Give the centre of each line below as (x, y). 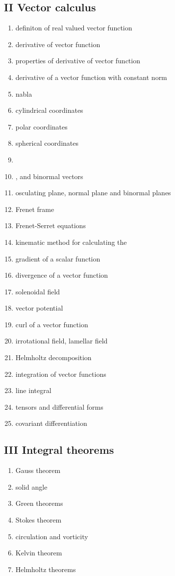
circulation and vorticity (52, 536)
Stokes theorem (38, 520)
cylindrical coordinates (49, 110)
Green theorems (39, 503)
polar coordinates (41, 126)
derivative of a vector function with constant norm (91, 77)
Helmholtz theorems (46, 569)
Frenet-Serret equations (50, 225)
